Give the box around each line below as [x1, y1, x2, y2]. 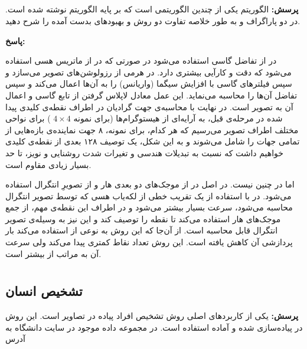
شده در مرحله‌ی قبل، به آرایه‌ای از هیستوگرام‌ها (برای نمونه [73, 112, 283, 124]
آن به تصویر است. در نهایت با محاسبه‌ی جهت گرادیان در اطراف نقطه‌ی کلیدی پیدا [5, 100, 293, 113]
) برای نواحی [5, 112, 51, 124]
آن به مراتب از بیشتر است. [5, 247, 102, 259]
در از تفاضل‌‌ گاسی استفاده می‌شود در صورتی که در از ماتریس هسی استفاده [5, 54, 277, 67]
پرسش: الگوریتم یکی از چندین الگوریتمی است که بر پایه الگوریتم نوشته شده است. [5, 3, 299, 15]
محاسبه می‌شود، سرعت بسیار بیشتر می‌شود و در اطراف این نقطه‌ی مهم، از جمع [5, 201, 293, 213]
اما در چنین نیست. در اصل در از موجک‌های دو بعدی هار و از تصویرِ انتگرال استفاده [5, 178, 295, 190]
